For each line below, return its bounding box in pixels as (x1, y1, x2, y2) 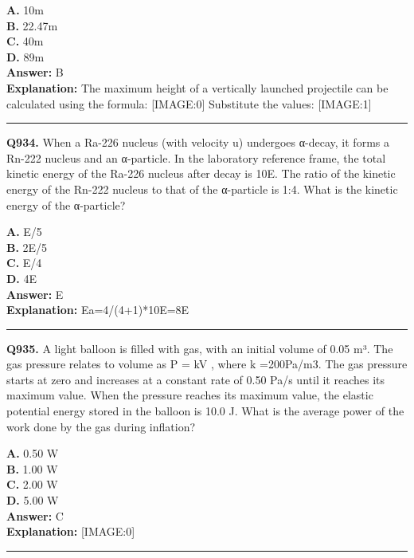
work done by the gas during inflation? (6, 418, 196, 434)
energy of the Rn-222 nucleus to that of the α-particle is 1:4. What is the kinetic (6, 180, 398, 197)
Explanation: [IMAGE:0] (6, 523, 135, 540)
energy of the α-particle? (6, 196, 126, 213)
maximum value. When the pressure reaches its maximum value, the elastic (6, 387, 373, 403)
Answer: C (6, 507, 64, 524)
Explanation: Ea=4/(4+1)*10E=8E (6, 301, 189, 318)
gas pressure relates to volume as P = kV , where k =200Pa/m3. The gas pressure (6, 356, 408, 372)
